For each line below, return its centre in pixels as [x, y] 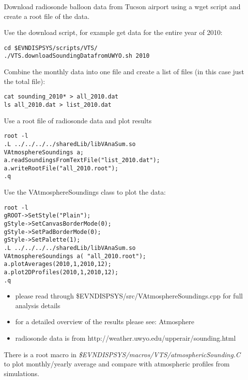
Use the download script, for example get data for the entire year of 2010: [113, 32]
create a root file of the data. [47, 16]
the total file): [24, 81]
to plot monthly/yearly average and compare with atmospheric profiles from [117, 364]
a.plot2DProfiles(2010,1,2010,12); [61, 272]
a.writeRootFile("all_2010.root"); [61, 168]
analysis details [38, 305]
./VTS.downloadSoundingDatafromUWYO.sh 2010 [77, 56]
